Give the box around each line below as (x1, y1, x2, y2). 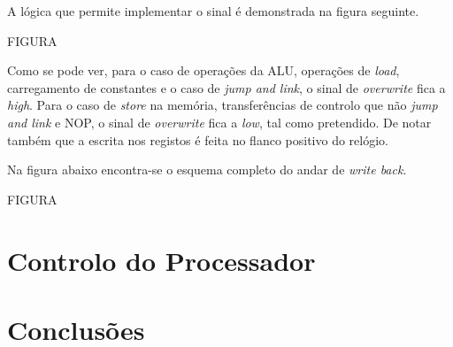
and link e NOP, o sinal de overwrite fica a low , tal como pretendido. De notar (7, 112, 432, 131)
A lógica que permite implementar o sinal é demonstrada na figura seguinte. (7, 2, 419, 19)
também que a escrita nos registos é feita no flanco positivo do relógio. (7, 130, 388, 149)
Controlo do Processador (7, 242, 316, 278)
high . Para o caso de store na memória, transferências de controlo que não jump (7, 96, 438, 114)
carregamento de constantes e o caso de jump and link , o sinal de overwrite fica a (7, 78, 446, 96)
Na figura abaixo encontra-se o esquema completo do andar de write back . (7, 160, 407, 179)
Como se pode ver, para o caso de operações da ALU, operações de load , (7, 61, 400, 80)
